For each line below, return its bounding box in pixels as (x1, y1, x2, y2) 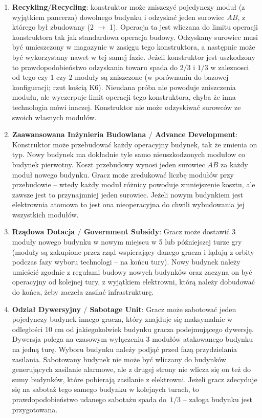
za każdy (221, 159, 248, 169)
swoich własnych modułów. (12, 112, 97, 122)
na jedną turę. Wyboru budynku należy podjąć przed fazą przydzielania (12, 344, 237, 354)
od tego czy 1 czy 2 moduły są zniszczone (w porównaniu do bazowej (12, 72, 229, 82)
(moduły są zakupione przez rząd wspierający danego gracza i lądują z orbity (12, 246, 254, 257)
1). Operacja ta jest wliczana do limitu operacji (110, 21, 258, 32)
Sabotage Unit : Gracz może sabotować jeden (90, 303, 236, 314)
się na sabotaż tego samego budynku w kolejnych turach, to (12, 384, 199, 394)
